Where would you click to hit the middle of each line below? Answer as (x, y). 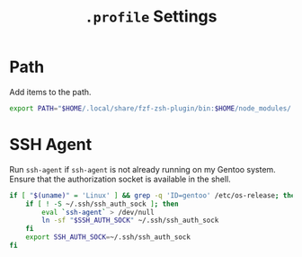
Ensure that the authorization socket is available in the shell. (120, 179)
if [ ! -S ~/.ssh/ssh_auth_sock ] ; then (102, 204)
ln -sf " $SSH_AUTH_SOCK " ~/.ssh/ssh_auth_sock (130, 221)
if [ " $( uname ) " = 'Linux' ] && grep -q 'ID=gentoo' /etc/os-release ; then (154, 195)
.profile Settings (151, 17)
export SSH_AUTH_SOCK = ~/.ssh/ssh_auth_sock (108, 237)
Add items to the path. (50, 92)
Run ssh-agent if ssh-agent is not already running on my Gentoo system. (142, 169)
